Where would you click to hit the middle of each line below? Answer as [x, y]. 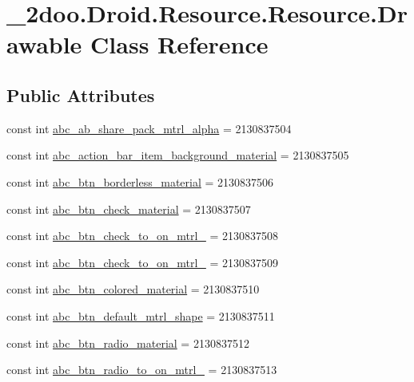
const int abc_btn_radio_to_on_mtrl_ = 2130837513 [142, 370]
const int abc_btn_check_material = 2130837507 [129, 209]
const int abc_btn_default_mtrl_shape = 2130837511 [141, 315]
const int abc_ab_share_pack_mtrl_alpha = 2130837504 [149, 128]
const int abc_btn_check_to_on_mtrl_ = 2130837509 [143, 262]
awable [44, 44]
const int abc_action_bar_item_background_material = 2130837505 [178, 155]
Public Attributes [81, 95]
